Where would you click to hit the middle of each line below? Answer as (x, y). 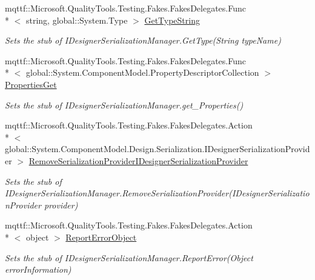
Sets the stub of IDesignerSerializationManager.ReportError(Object (129, 257)
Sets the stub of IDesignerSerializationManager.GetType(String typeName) (143, 40)
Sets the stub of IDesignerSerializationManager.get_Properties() (124, 105)
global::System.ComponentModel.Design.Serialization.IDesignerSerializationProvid (157, 149)
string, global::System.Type (77, 20)
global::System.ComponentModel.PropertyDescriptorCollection (142, 72)
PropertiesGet (31, 84)
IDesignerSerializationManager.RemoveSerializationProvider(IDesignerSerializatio (157, 193)
